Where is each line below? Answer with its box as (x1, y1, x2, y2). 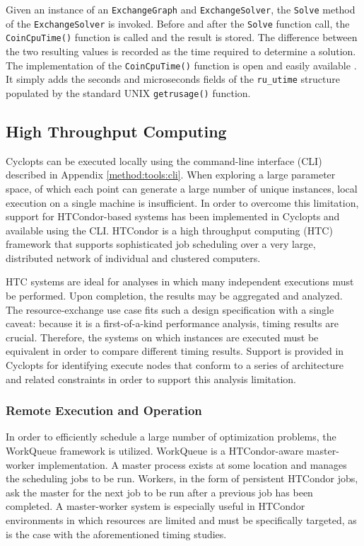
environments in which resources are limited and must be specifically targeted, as (6, 513, 357, 528)
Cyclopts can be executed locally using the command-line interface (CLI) (6, 153, 322, 168)
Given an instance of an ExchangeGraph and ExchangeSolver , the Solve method (6, 2, 356, 16)
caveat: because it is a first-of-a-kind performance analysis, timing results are (6, 316, 339, 331)
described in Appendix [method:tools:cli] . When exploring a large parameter (6, 167, 336, 182)
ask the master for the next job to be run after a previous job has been (6, 484, 313, 499)
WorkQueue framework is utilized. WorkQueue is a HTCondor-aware (6, 443, 304, 458)
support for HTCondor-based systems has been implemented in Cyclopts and (6, 209, 340, 224)
